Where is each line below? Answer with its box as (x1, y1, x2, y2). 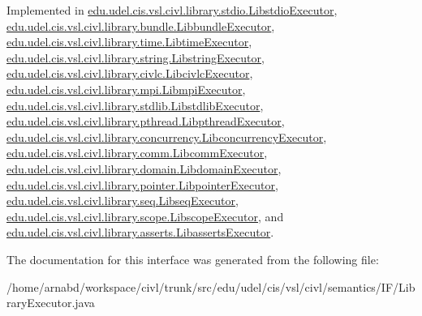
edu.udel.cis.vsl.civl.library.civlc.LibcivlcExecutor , (6, 65, 253, 82)
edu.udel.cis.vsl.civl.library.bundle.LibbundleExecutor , (6, 17, 275, 34)
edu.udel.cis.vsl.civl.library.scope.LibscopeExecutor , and (6, 207, 284, 224)
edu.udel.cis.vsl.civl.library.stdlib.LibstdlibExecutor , (6, 96, 264, 113)
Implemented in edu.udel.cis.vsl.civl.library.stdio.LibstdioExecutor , (6, 2, 338, 18)
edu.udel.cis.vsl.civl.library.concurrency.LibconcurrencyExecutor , (6, 128, 327, 145)
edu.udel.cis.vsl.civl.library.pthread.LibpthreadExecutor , (6, 113, 285, 130)
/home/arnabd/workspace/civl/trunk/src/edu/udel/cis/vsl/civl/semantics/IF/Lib (6, 278, 416, 295)
